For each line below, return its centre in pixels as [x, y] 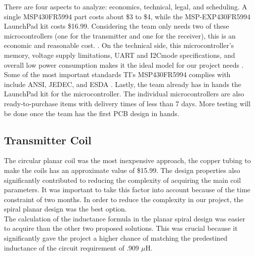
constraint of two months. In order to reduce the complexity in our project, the [124, 199]
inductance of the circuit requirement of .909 [72, 247]
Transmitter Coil [48, 140]
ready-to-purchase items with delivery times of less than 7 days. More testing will [127, 103]
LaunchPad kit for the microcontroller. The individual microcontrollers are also [124, 94]
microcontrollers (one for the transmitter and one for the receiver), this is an [120, 35]
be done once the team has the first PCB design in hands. [92, 113]
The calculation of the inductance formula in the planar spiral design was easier [125, 218]
